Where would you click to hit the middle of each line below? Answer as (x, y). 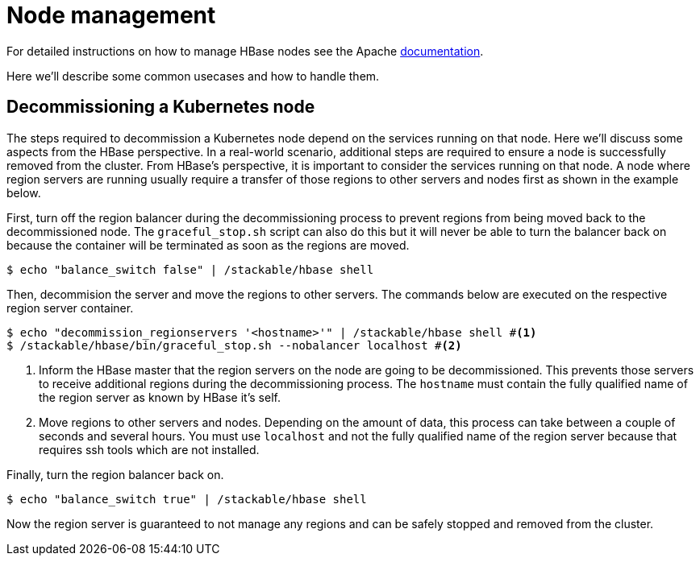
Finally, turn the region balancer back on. (115, 474)
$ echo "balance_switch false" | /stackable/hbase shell (190, 269)
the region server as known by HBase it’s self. (160, 397)
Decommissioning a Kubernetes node (161, 107)
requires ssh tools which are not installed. (149, 449)
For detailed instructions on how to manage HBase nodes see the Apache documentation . (245, 51)
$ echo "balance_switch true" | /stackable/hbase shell (187, 499)
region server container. (70, 308)
